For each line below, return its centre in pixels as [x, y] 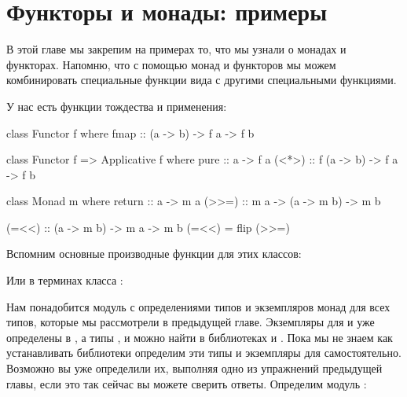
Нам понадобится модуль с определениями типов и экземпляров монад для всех [198, 306]
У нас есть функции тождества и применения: [117, 106]
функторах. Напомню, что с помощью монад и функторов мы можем [171, 64]
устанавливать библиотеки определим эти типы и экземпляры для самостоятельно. [204, 353]
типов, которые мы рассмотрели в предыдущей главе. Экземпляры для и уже [191, 322]
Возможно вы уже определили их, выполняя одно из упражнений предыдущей [194, 368]
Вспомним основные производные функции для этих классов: [154, 254]
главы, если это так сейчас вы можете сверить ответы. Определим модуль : [187, 383]
